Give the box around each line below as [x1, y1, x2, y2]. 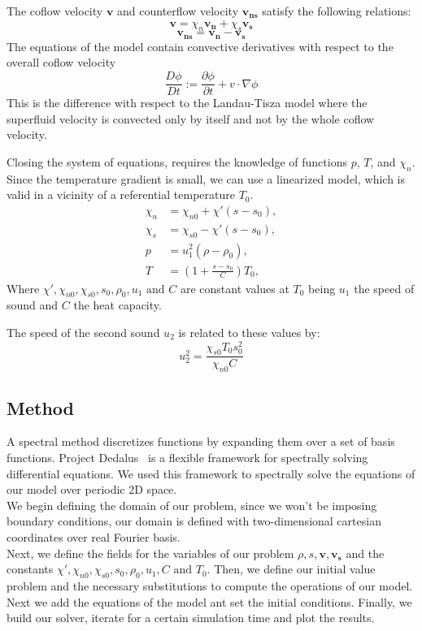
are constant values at [180, 279, 289, 296]
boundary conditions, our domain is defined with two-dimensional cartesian [7, 512, 381, 529]
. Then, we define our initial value [207, 560, 376, 577]
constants [7, 560, 54, 577]
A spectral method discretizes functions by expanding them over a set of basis [7, 433, 395, 450]
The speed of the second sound [7, 323, 160, 340]
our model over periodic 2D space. [7, 481, 177, 498]
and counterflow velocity [117, 2, 239, 19]
